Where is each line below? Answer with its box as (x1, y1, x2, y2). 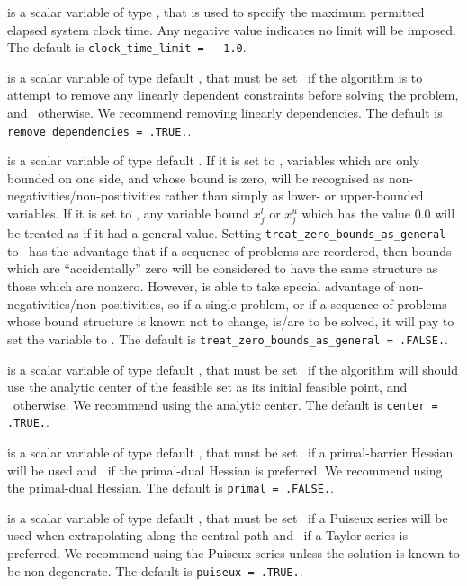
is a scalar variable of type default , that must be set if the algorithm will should (7, 360, 459, 378)
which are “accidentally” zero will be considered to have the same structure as (7, 259, 438, 278)
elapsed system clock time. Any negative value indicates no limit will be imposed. (7, 20, 456, 39)
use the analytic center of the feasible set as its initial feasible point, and (7, 377, 408, 396)
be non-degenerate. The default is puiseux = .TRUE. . (7, 561, 303, 580)
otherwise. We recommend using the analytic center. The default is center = (13, 395, 438, 413)
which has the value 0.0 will (301, 204, 455, 223)
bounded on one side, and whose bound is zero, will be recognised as (7, 168, 385, 187)
